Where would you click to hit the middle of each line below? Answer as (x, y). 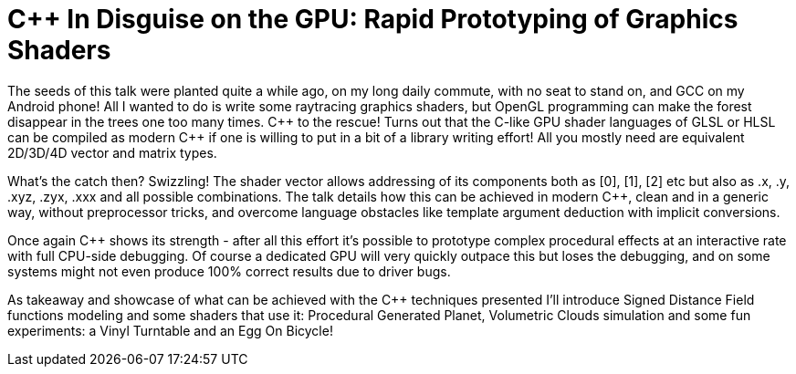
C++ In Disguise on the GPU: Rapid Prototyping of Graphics (373, 19)
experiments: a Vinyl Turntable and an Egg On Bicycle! (170, 330)
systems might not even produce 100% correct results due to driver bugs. (229, 271)
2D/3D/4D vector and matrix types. (112, 152)
